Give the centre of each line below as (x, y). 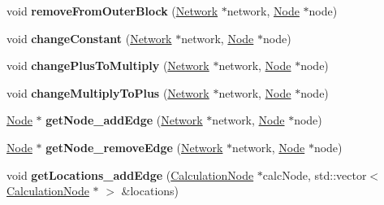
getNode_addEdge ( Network (124, 120)
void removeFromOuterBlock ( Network (112, 11)
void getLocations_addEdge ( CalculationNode (130, 174)
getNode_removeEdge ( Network (134, 147)
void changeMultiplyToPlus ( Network (108, 92)
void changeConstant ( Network (89, 38)
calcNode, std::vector (315, 174)
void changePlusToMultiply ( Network (108, 65)
